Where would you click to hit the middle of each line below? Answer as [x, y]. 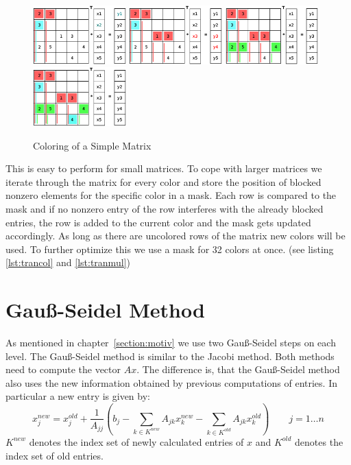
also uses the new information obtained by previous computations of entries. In [171, 382]
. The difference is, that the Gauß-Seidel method [238, 369]
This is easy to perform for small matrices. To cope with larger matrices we [164, 168]
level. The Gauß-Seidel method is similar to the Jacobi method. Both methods [170, 356]
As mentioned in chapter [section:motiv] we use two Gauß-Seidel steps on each [171, 343]
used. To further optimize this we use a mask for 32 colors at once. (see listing [170, 249]
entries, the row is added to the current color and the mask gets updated [158, 222]
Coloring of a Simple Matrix [92, 145]
